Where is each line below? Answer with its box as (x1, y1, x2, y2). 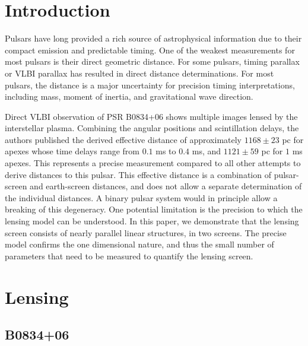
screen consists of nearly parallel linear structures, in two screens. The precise (5, 226, 287, 239)
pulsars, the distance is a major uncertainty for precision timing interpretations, (5, 78, 295, 91)
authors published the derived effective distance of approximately (5, 133, 242, 145)
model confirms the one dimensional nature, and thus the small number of (5, 238, 274, 250)
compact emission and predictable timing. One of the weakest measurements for (5, 43, 295, 56)
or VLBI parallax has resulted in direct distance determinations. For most (5, 66, 274, 79)
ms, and (192, 145, 221, 157)
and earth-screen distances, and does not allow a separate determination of (30, 180, 302, 192)
